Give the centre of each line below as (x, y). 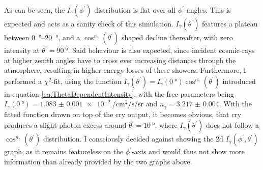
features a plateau (230, 23)
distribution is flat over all (135, 10)
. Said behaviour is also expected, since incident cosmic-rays (161, 50)
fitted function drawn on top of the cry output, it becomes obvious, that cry (123, 114)
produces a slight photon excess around (65, 125)
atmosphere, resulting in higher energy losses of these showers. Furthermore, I (125, 70)
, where (166, 125)
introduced (239, 81)
